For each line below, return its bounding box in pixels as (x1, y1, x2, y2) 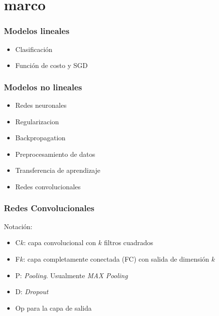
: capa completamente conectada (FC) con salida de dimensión (23, 253, 209, 264)
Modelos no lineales (4, 81, 82, 93)
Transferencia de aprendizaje (15, 165, 101, 175)
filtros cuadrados (104, 237, 154, 248)
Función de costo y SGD (15, 60, 88, 70)
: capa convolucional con (24, 237, 96, 248)
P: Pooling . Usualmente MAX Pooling (15, 270, 128, 280)
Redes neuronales (15, 100, 67, 110)
